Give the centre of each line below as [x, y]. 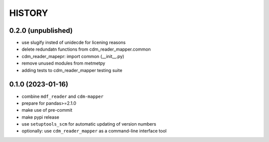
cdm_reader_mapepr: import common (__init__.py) [73, 56]
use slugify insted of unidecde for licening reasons [74, 43]
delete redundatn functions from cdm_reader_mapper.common [86, 49]
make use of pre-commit [47, 110]
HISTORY [29, 13]
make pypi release [40, 117]
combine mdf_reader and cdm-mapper [63, 96]
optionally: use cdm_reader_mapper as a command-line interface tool [94, 131]
